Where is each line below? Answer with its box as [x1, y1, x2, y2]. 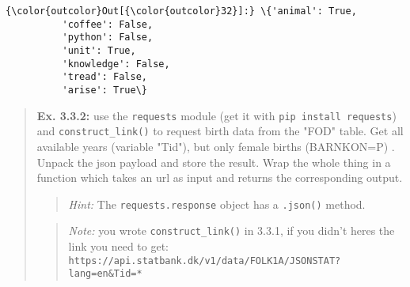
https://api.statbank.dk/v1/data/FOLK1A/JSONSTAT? [68, 255, 341, 266]
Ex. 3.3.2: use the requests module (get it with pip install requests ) [36, 107, 397, 123]
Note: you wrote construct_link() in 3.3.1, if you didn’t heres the [68, 222, 395, 239]
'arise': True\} [62, 84, 147, 96]
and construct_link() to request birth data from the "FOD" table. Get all [36, 123, 404, 139]
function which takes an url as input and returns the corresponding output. [36, 169, 403, 186]
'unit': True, [62, 44, 136, 56]
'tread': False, [62, 71, 147, 83]
